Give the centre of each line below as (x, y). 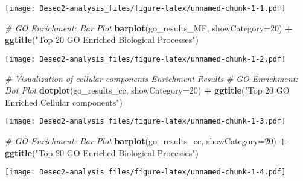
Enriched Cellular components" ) (64, 102)
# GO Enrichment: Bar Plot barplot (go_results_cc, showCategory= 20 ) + (146, 140)
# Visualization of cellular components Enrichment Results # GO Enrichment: (151, 78)
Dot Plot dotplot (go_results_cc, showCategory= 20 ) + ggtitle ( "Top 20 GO (147, 90)
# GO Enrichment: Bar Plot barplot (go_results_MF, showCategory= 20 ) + (149, 27)
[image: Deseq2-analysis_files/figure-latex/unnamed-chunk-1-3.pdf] (145, 122)
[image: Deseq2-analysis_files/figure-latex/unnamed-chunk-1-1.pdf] (145, 8)
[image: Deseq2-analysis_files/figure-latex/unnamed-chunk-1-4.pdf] (145, 172)
